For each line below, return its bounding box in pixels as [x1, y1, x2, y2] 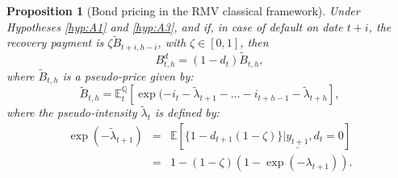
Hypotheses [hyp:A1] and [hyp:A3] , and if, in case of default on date [6, 18, 343, 35]
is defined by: [155, 104, 220, 121]
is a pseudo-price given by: [62, 67, 194, 84]
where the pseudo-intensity [6, 104, 137, 121]
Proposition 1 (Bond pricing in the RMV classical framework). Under [6, 2, 360, 19]
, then [240, 34, 269, 51]
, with [157, 34, 186, 51]
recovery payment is [6, 34, 104, 51]
